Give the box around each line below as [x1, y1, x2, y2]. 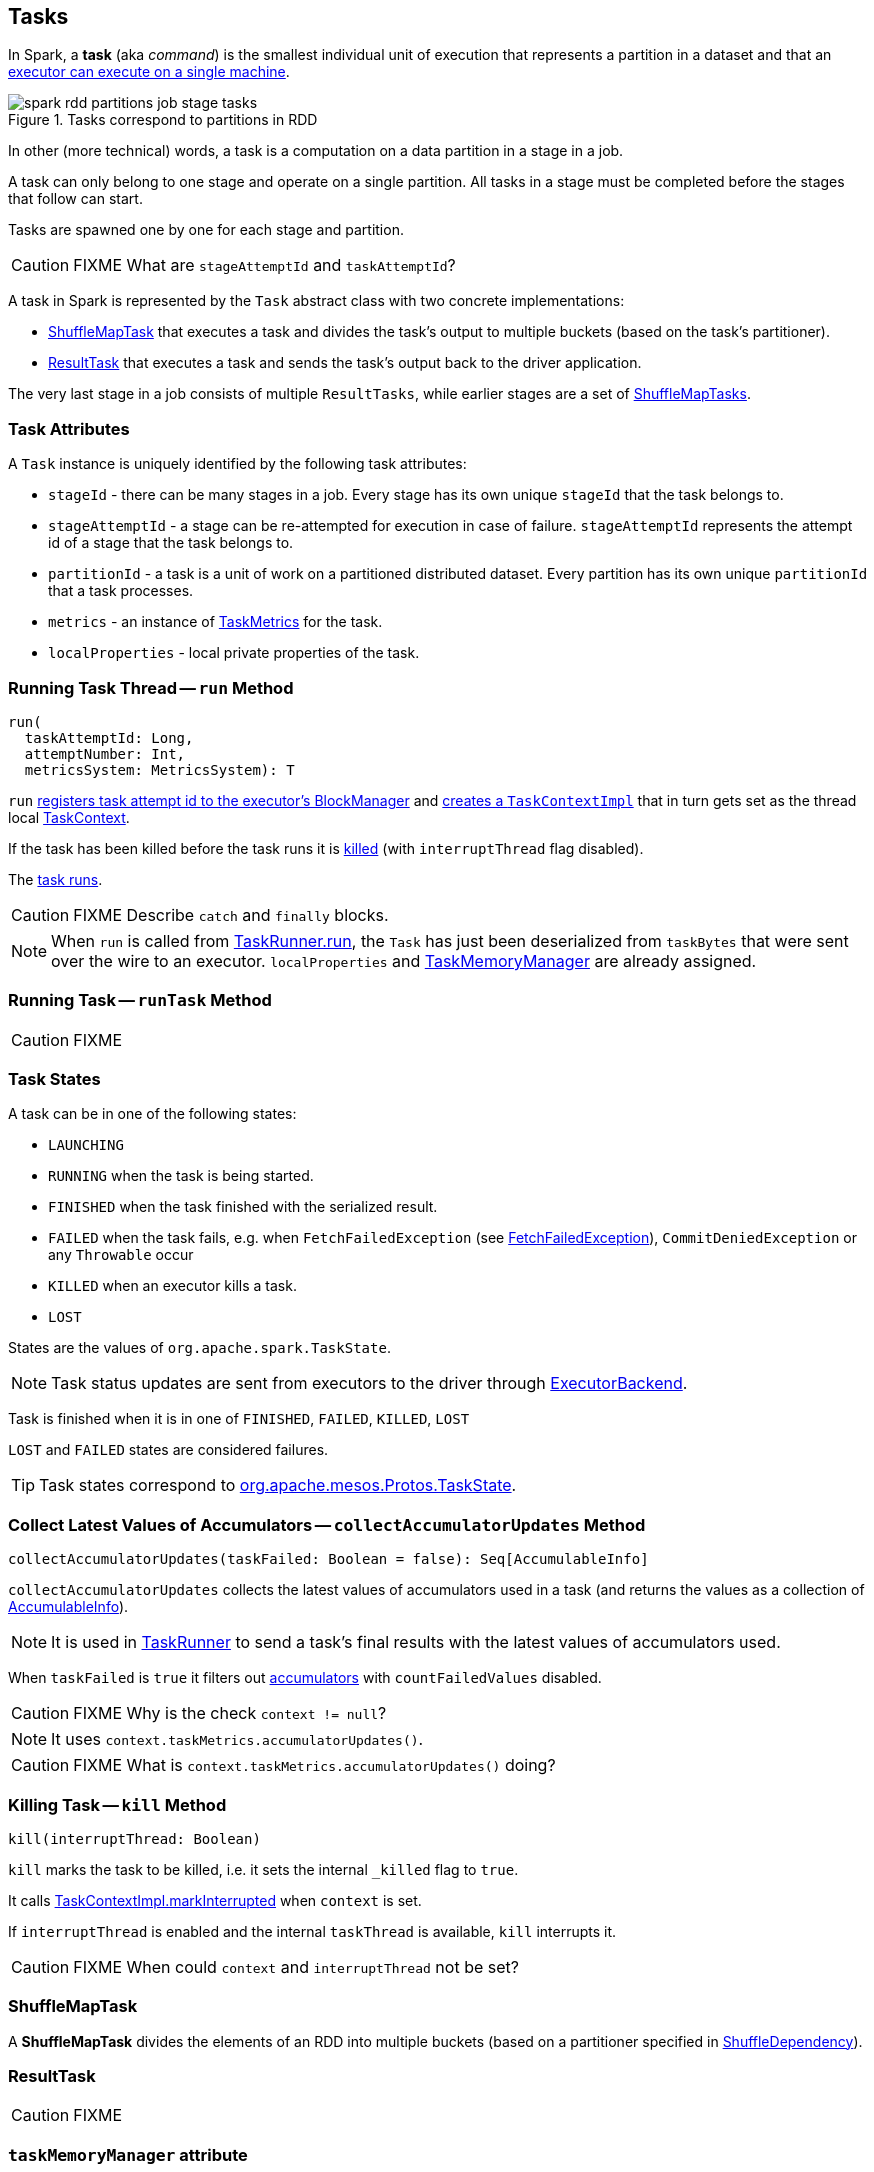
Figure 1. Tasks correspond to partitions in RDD [8, 111, 318, 129]
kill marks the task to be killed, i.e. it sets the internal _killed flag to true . [8, 1860, 519, 1878]
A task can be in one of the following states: [8, 1105, 297, 1123]
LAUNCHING [48, 1137, 124, 1154]
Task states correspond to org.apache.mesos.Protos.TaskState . [39, 1475, 517, 1496]
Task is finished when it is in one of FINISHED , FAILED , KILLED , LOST [8, 1410, 470, 1428]
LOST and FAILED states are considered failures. [8, 1441, 329, 1459]
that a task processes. [48, 582, 194, 600]
